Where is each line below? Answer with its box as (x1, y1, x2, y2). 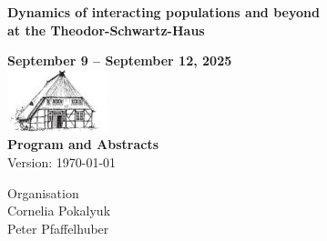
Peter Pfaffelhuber (7, 218, 109, 237)
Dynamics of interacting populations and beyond (7, 3, 320, 21)
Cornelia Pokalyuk (7, 201, 111, 220)
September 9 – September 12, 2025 (7, 51, 232, 70)
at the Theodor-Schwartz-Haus (7, 20, 205, 39)
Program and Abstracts (7, 135, 159, 154)
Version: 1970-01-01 (7, 152, 117, 171)
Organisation (7, 183, 79, 202)
